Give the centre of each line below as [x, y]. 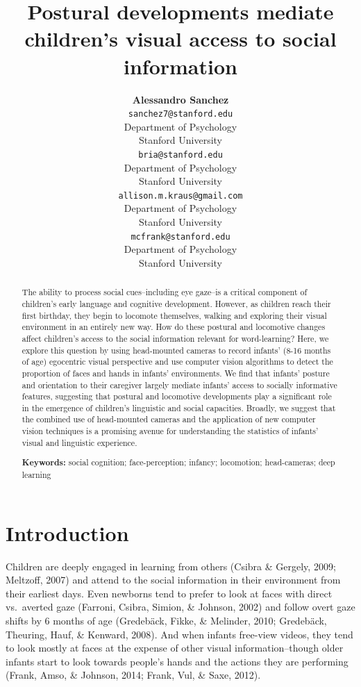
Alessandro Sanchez [180, 99]
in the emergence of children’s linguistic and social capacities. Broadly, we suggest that [179, 407]
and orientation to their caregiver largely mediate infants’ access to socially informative [179, 384]
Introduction [67, 532]
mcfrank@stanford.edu [180, 237]
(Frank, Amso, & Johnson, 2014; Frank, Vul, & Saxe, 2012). [133, 675]
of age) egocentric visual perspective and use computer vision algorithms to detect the [177, 362]
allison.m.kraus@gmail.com [180, 196]
